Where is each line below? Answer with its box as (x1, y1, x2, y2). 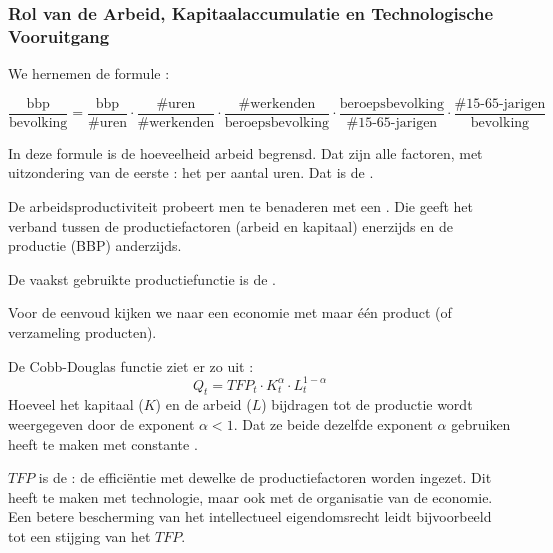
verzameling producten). (8, 321, 157, 342)
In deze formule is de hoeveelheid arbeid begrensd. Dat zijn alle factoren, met (8, 142, 483, 163)
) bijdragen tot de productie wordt (261, 394, 473, 415)
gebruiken (451, 414, 511, 435)
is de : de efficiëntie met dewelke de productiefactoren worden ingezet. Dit (38, 467, 492, 488)
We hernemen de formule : (8, 63, 170, 84)
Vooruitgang (8, 23, 110, 48)
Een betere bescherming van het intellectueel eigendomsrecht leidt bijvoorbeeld (8, 506, 492, 527)
